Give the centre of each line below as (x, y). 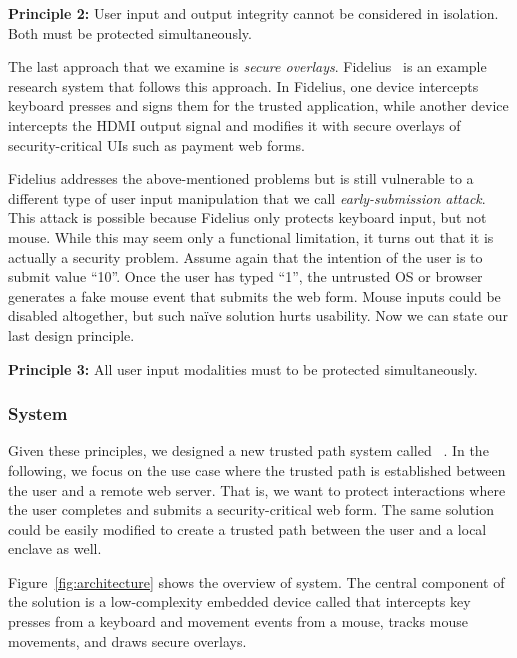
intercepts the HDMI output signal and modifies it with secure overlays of (234, 124)
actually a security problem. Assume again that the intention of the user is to (245, 256)
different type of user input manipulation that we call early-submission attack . (247, 197)
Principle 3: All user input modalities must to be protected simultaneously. (243, 368)
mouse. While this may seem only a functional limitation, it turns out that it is (251, 236)
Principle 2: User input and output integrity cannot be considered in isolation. (253, 13)
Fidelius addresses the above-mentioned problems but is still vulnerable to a (241, 178)
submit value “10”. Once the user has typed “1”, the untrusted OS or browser (245, 276)
